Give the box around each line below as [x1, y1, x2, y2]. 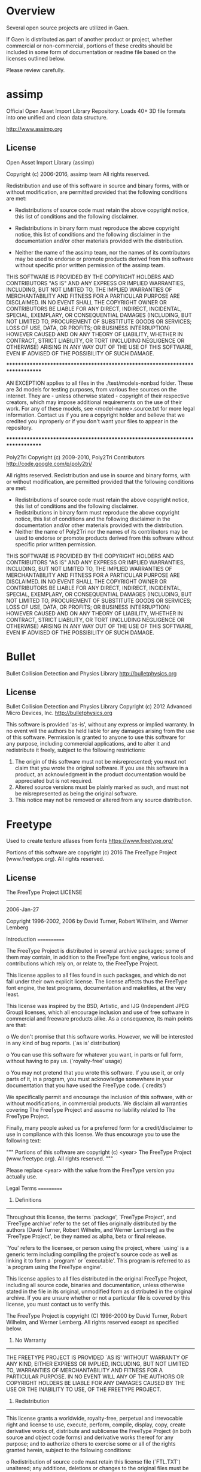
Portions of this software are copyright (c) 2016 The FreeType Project [6, 849, 177, 856]
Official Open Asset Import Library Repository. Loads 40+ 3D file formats [6, 107, 186, 115]
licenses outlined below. [6, 55, 66, 62]
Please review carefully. [6, 66, 65, 73]
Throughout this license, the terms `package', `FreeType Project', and [6, 1214, 176, 1221]
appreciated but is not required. [14, 777, 93, 785]
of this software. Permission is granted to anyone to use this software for [6, 734, 185, 741]
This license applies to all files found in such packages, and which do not [6, 971, 187, 979]
